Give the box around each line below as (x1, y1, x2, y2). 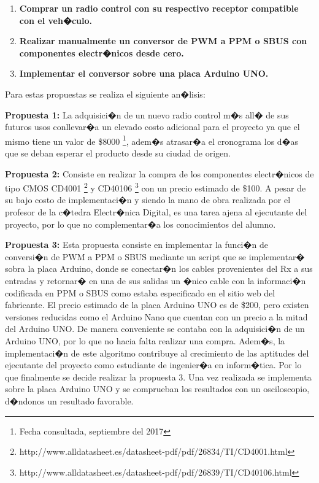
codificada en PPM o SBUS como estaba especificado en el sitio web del (5, 286, 275, 299)
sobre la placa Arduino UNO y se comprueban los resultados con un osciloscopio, (5, 382, 310, 395)
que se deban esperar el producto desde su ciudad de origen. (5, 147, 231, 159)
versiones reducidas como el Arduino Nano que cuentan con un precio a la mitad (5, 310, 308, 323)
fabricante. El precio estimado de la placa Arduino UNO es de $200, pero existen (5, 298, 309, 311)
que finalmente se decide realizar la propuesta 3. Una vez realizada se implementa (5, 370, 312, 383)
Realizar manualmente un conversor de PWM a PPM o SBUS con (19, 34, 307, 47)
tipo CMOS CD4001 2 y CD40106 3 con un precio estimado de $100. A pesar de (5, 180, 306, 194)
